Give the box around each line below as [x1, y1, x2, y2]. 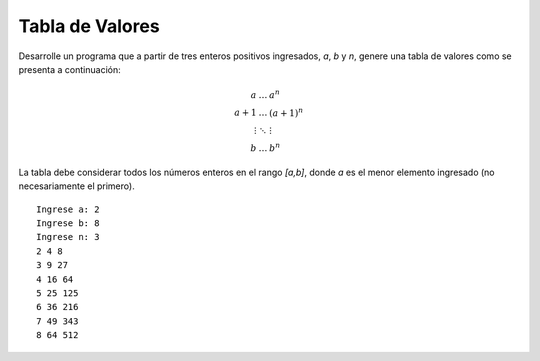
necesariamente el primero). [18, 180, 135, 192]
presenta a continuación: [18, 63, 121, 75]
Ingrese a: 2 [36, 203, 100, 215]
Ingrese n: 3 [36, 231, 100, 243]
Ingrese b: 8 [36, 218, 100, 229]
